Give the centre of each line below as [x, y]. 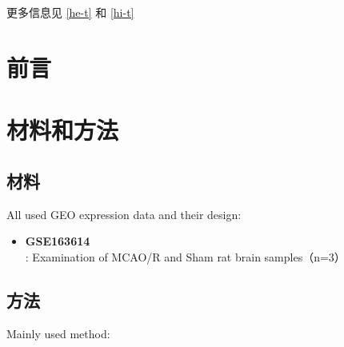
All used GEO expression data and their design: [124, 214]
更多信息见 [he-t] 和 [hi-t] [70, 12]
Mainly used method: [58, 333]
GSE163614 [58, 241]
